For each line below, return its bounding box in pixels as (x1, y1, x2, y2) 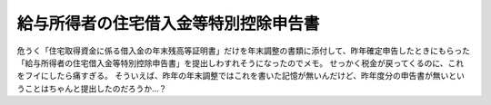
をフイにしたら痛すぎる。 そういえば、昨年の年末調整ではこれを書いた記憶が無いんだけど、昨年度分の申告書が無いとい (16, 71, 466, 81)
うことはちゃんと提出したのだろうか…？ (16, 82, 167, 94)
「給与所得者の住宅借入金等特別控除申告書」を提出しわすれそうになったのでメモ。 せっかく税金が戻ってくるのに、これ (16, 57, 465, 68)
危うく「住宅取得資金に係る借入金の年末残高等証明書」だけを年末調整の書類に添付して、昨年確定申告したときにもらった (16, 45, 470, 56)
